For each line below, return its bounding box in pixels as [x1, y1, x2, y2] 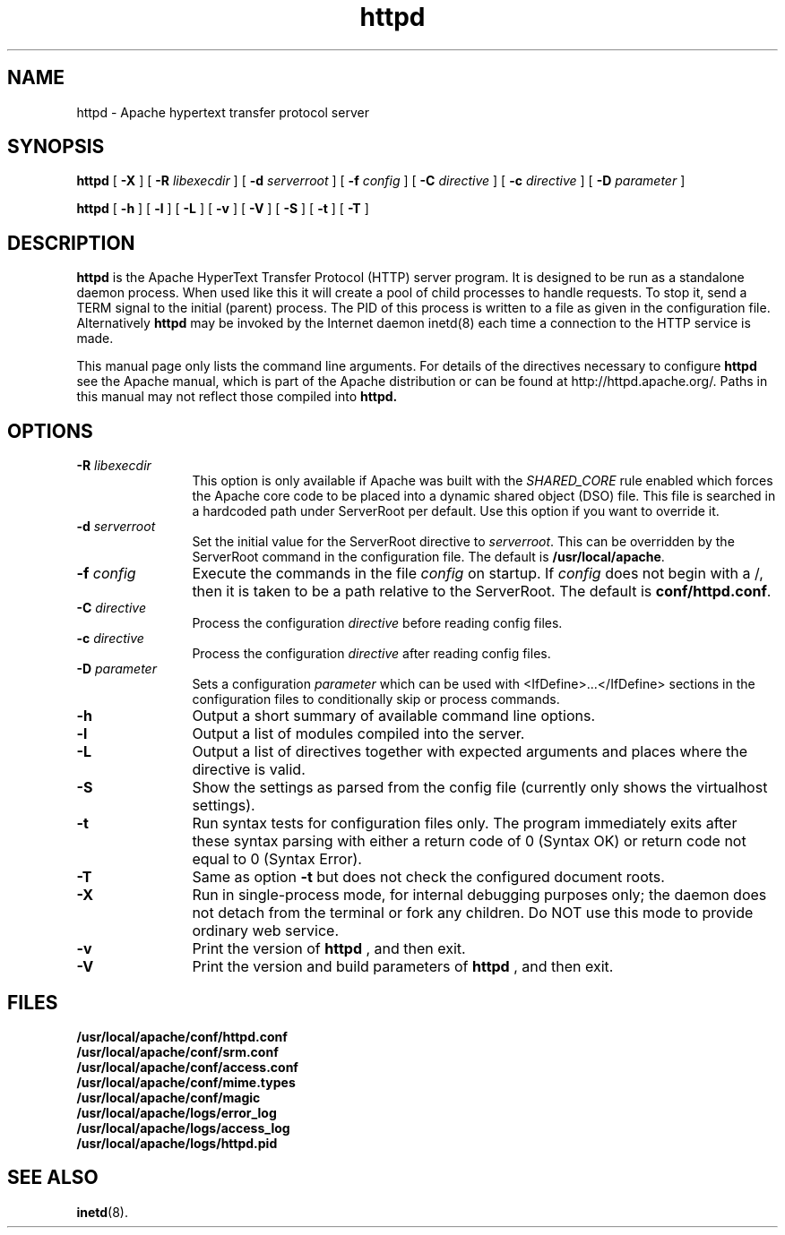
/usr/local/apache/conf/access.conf [76, 1059, 298, 1075]
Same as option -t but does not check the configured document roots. [192, 868, 665, 887]
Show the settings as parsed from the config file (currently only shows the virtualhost [192, 778, 768, 797]
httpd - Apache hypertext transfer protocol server [76, 104, 369, 120]
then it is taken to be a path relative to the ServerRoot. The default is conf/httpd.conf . [192, 582, 772, 601]
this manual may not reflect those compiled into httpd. [76, 389, 398, 405]
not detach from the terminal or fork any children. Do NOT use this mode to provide [192, 904, 754, 922]
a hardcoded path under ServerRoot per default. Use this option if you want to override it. [192, 503, 720, 519]
